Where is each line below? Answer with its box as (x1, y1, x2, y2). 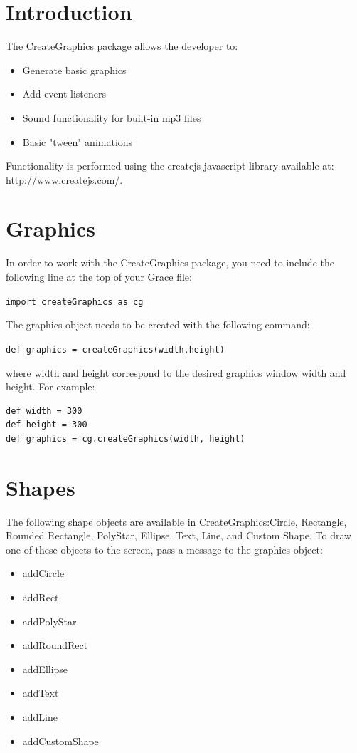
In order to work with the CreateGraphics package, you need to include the (6, 255, 334, 270)
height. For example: (6, 379, 95, 394)
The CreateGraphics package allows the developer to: (6, 38, 238, 53)
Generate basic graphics (22, 62, 127, 77)
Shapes (6, 472, 75, 502)
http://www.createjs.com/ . (6, 172, 123, 187)
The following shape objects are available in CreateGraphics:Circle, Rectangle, (6, 514, 347, 529)
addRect (22, 589, 59, 604)
